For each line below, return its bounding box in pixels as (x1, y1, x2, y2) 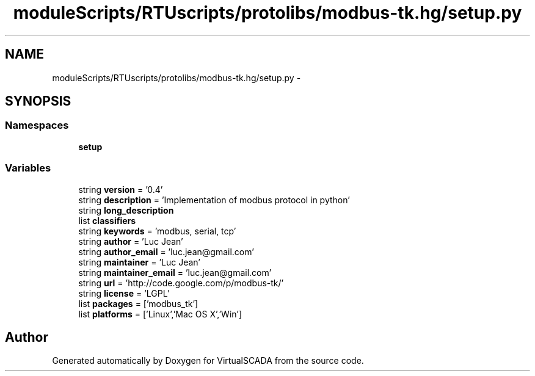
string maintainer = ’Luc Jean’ (78, 256, 200, 267)
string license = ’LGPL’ (78, 287, 170, 298)
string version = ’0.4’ (78, 184, 163, 195)
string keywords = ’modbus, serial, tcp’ (78, 225, 236, 236)
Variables (5, 162, 51, 175)
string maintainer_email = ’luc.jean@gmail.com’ (78, 267, 272, 278)
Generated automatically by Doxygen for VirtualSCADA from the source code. (52, 355, 364, 366)
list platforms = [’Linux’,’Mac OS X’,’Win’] (78, 308, 242, 319)
